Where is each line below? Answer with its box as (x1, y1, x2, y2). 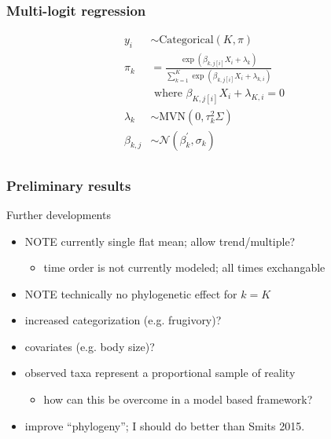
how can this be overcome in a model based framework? (43, 391, 313, 408)
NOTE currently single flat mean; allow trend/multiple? (24, 232, 296, 249)
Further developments (6, 206, 111, 222)
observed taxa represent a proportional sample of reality (24, 364, 296, 381)
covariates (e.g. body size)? (24, 338, 155, 354)
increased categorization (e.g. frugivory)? (24, 312, 222, 328)
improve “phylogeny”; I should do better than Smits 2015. (24, 417, 305, 434)
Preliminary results (6, 175, 131, 195)
